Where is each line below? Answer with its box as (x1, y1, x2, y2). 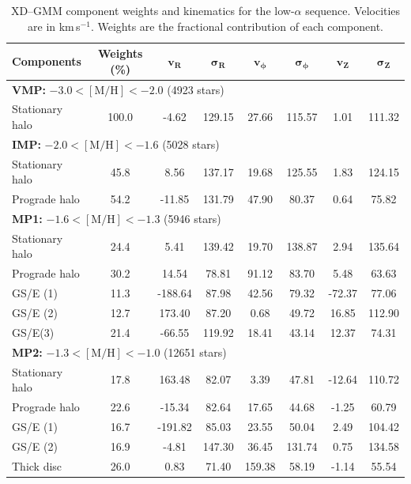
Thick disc (12, 457, 62, 474)
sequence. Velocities (305, 2, 401, 18)
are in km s (28, 17, 81, 34)
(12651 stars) (164, 343, 227, 360)
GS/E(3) (12, 323, 55, 340)
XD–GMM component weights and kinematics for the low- (10, 2, 295, 18)
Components (12, 52, 81, 69)
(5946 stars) (164, 210, 221, 227)
